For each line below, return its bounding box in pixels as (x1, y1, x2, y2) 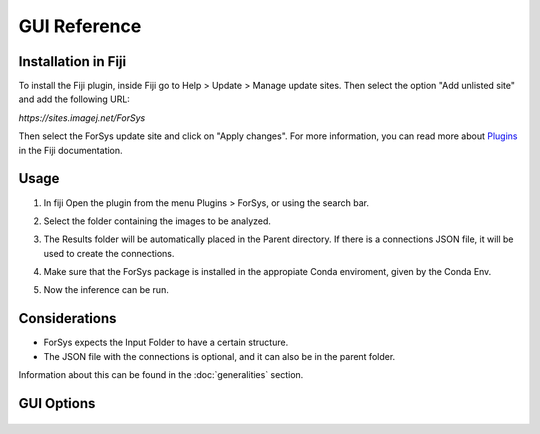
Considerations (18, 310, 117, 327)
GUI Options (18, 395, 96, 412)
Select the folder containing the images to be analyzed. (43, 215, 272, 227)
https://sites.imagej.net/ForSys (18, 111, 146, 124)
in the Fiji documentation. (18, 144, 124, 156)
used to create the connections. (43, 247, 175, 259)
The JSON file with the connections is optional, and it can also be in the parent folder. (43, 350, 396, 362)
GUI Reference (18, 15, 142, 37)
